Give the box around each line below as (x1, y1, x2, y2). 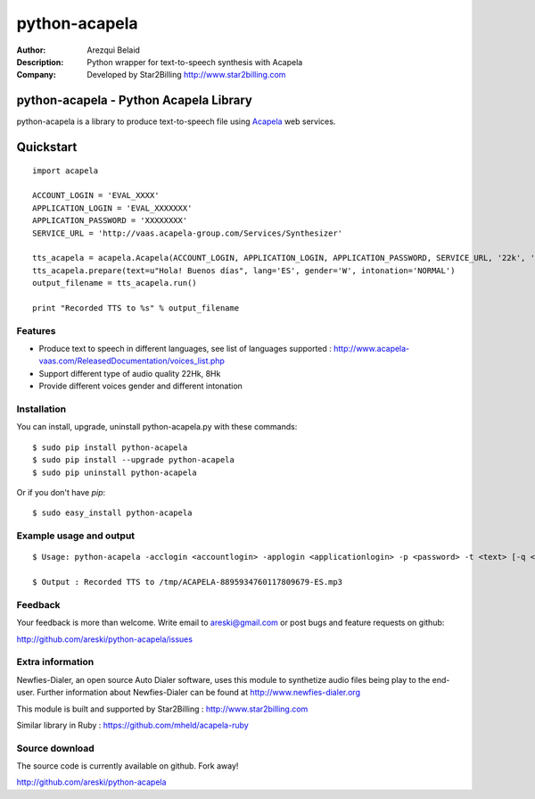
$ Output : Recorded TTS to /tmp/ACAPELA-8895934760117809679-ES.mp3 (32, 577, 343, 587)
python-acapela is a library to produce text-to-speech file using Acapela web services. (16, 116, 336, 127)
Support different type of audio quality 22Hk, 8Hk (38, 368, 221, 379)
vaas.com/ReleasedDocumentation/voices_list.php (38, 355, 225, 366)
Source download (16, 742, 95, 754)
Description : (16, 56, 64, 67)
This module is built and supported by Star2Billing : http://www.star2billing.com (16, 703, 309, 714)
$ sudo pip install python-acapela (32, 442, 188, 453)
